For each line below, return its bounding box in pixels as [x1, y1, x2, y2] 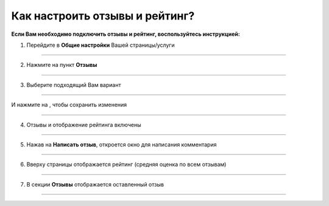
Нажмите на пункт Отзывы [26, 61, 97, 69]
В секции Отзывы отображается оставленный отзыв [26, 180, 164, 188]
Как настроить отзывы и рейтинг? [11, 9, 195, 22]
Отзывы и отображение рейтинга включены [26, 121, 141, 128]
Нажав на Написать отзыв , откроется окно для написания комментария [26, 140, 217, 148]
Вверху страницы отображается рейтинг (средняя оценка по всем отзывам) [26, 161, 227, 168]
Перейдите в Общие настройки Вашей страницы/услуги [26, 41, 175, 49]
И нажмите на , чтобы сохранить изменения [11, 101, 127, 109]
